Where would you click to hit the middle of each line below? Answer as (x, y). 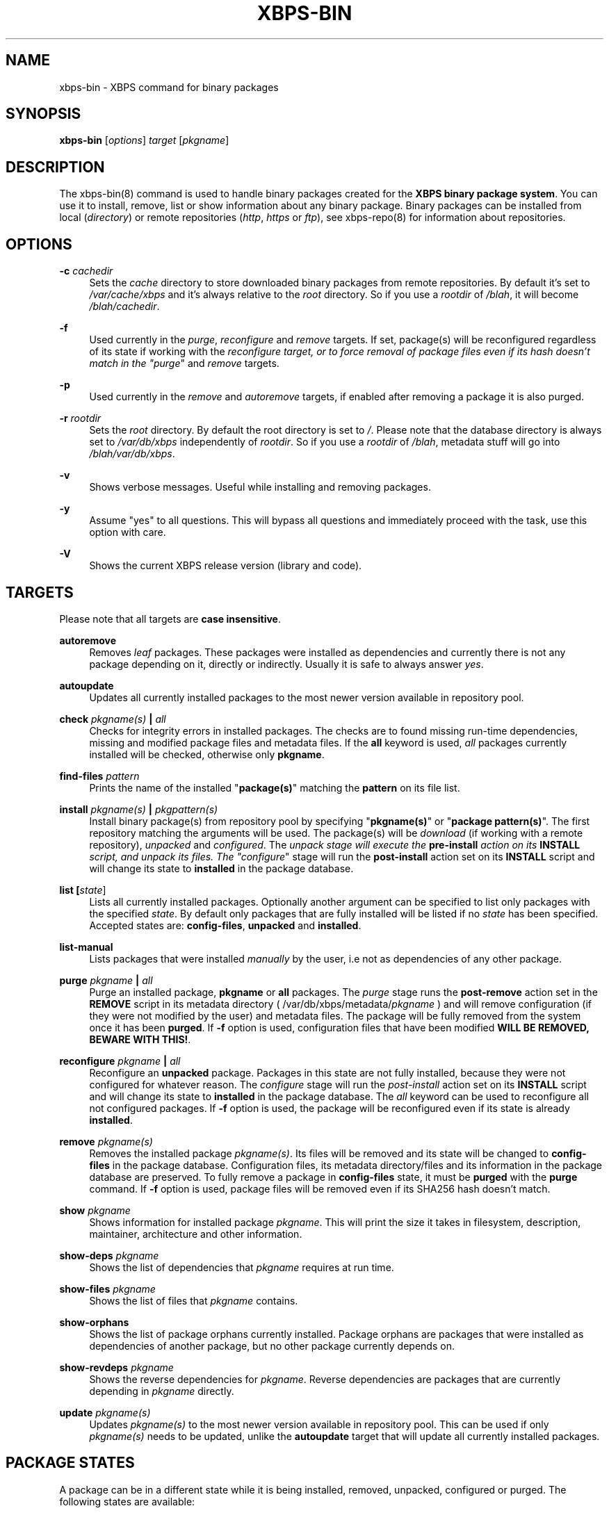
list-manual (86, 947)
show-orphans (94, 1322)
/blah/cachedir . (124, 306)
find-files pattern (99, 776)
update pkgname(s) (105, 1412)
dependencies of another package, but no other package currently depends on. (272, 1346)
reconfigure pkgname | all (120, 1061)
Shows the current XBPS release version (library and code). (226, 566)
